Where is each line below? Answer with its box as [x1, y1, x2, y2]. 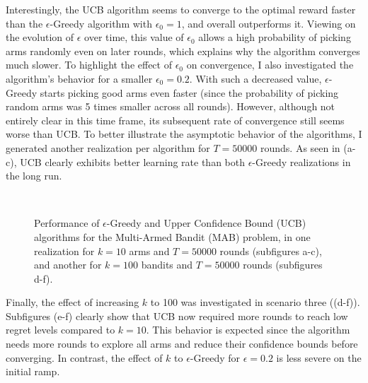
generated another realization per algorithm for [6, 140, 210, 155]
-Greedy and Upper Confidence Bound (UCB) [106, 216, 306, 230]
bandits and [141, 257, 193, 272]
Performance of [34, 216, 100, 230]
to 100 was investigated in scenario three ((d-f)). [150, 295, 360, 310]
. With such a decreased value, [189, 71, 322, 86]
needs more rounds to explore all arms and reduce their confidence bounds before [6, 336, 358, 351]
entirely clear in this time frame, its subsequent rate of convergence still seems [6, 112, 345, 127]
